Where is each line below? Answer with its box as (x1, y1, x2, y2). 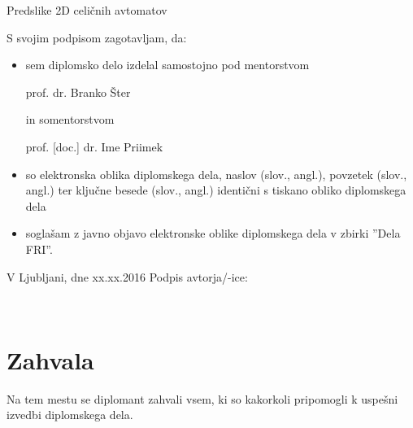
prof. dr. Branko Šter (25, 83, 131, 100)
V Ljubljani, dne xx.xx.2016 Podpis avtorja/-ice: (7, 268, 248, 285)
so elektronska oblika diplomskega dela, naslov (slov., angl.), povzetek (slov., (25, 165, 407, 182)
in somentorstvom (25, 111, 115, 128)
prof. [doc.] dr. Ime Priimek (25, 138, 163, 155)
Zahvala (7, 343, 94, 376)
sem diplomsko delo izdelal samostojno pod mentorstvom (25, 56, 310, 73)
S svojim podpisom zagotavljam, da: (7, 28, 187, 46)
